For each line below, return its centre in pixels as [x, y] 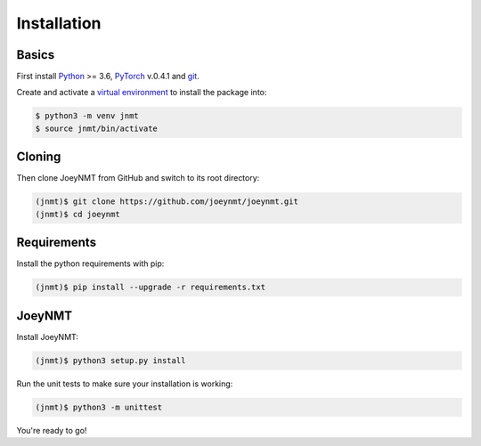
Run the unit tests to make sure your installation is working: [125, 384]
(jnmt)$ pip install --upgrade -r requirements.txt [151, 288]
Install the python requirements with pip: [90, 264]
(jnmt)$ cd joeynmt [77, 214]
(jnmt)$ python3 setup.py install [110, 360]
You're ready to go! [52, 430]
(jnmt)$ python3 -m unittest [99, 407]
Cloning [39, 157]
